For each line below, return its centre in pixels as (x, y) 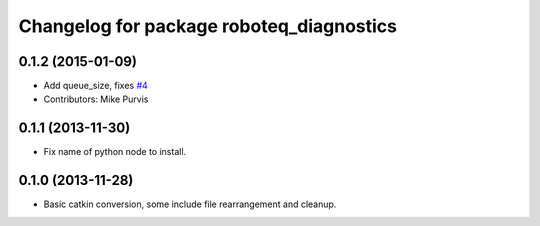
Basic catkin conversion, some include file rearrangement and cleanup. (190, 204)
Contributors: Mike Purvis (96, 99)
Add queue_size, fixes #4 (96, 86)
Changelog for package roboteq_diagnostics (208, 26)
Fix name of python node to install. (115, 152)
